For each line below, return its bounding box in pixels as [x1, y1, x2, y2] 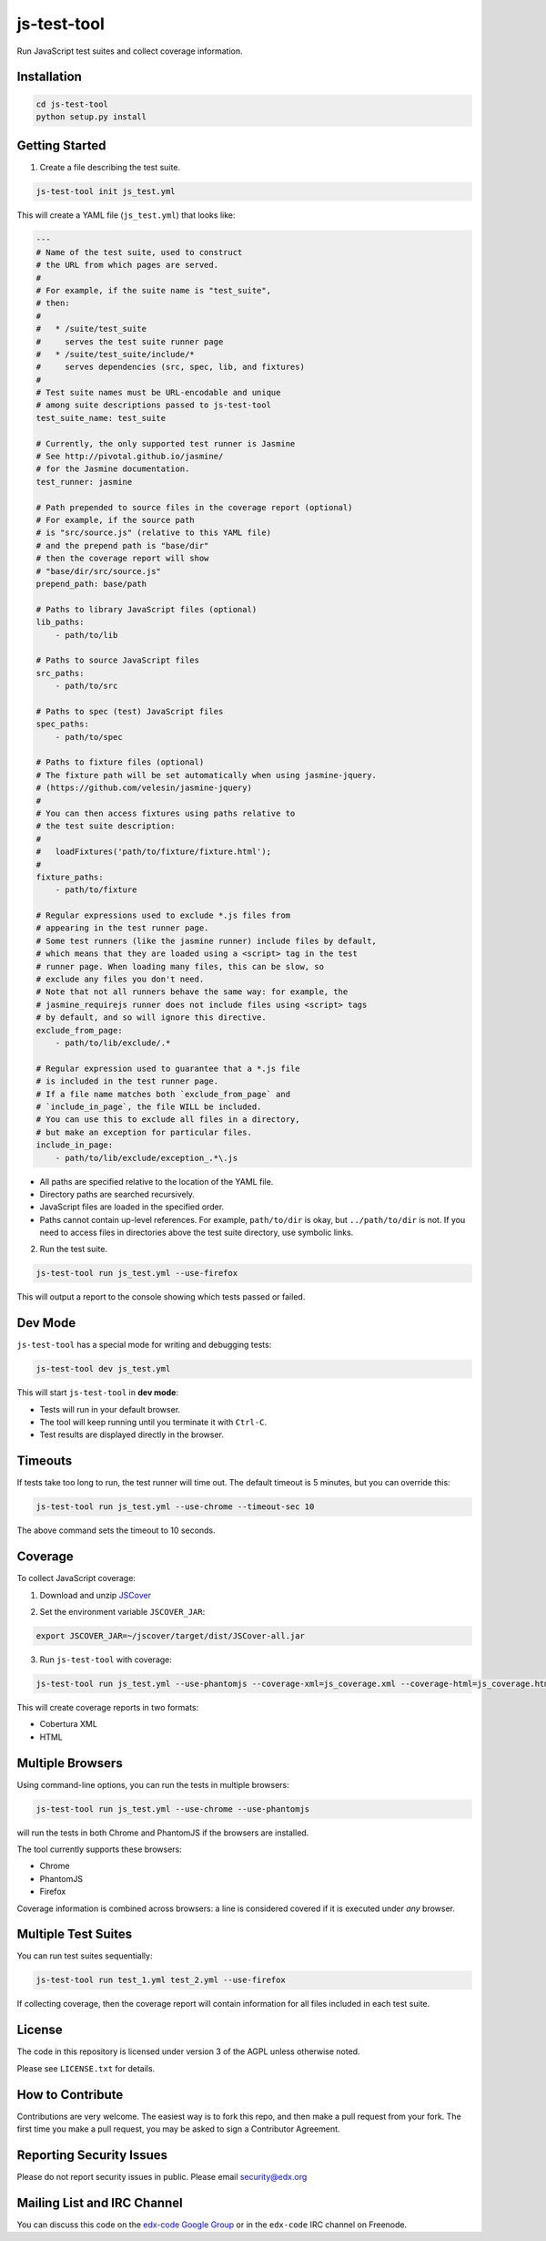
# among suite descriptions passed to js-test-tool [35, 400, 272, 410]
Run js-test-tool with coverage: [39, 1654, 173, 1665]
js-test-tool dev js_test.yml [35, 1363, 171, 1374]
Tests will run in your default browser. [39, 1403, 181, 1414]
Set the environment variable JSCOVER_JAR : [39, 1607, 206, 1618]
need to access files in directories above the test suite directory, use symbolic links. [39, 1227, 354, 1239]
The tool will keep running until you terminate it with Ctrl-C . [39, 1417, 268, 1428]
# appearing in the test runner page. [35, 923, 209, 933]
